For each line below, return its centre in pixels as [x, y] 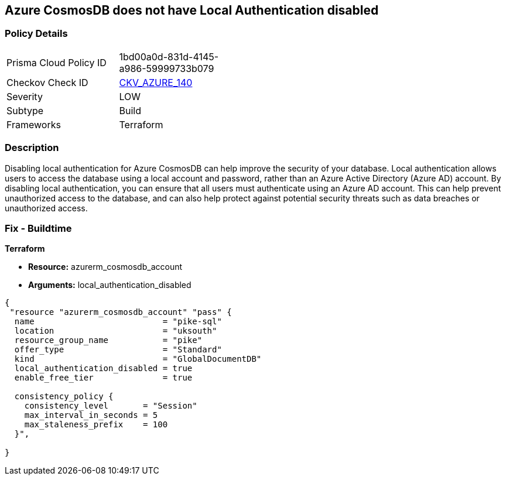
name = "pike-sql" [118, 322]
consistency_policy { [64, 397]
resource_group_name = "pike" [108, 340]
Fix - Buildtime [38, 228]
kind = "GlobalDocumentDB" [138, 359]
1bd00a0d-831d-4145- [169, 56]
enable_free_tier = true [103, 378]
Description [32, 148]
